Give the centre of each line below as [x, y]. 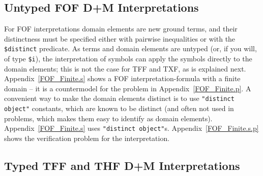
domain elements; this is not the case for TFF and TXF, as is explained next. [125, 68]
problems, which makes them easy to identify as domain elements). [108, 118]
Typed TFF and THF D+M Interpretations [122, 166]
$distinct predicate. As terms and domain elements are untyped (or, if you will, [130, 48]
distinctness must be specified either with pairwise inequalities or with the [120, 38]
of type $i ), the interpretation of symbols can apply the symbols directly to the [128, 59]
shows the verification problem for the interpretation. [87, 138]
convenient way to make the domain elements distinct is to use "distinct [119, 98]
